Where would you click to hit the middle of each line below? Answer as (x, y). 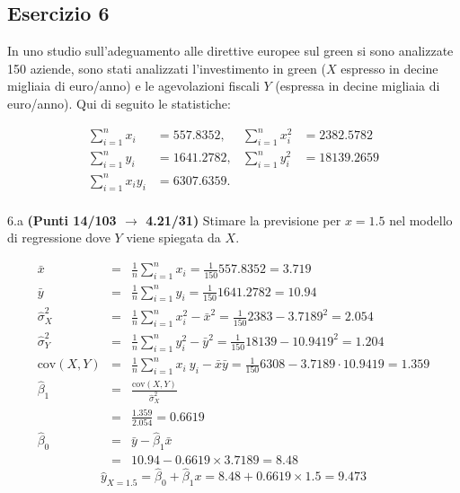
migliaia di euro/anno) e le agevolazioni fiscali (133, 86)
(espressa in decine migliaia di (358, 86)
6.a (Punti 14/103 (62, 220)
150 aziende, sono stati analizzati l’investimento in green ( (167, 68)
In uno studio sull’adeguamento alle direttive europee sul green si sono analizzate (230, 51)
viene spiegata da (173, 238)
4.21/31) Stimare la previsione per (243, 220)
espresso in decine (389, 68)
